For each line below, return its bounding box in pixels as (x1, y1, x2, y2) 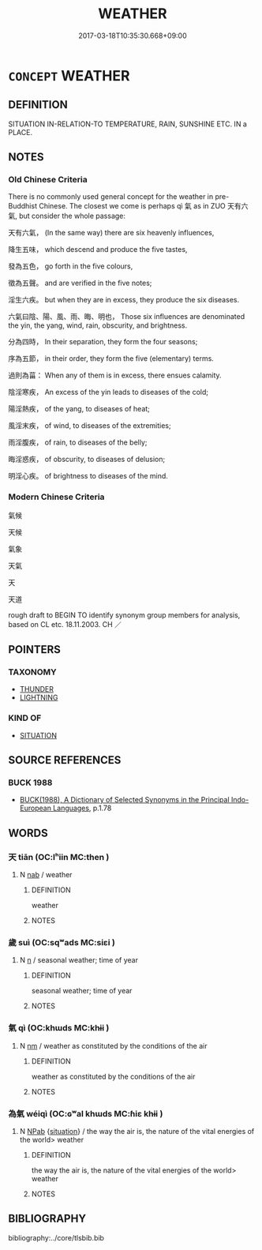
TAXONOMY (8, 666, 57, 678)
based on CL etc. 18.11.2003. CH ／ (8, 619, 122, 629)
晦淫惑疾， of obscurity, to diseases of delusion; (8, 455, 166, 464)
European (19, 803, 51, 813)
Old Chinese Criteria (8, 175, 88, 186)
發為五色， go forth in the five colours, (8, 261, 133, 271)
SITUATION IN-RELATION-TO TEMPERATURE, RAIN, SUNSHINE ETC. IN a (8, 119, 247, 129)
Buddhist (8, 201, 38, 211)
